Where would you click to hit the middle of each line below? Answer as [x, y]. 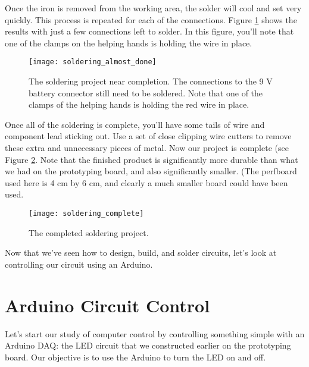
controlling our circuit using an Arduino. [79, 264]
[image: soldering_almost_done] [93, 62]
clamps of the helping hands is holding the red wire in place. [139, 104]
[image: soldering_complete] [86, 213]
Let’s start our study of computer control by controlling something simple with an [155, 333]
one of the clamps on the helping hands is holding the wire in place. [129, 43]
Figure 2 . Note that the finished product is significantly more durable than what [152, 159]
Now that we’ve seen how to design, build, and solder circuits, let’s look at [141, 252]
